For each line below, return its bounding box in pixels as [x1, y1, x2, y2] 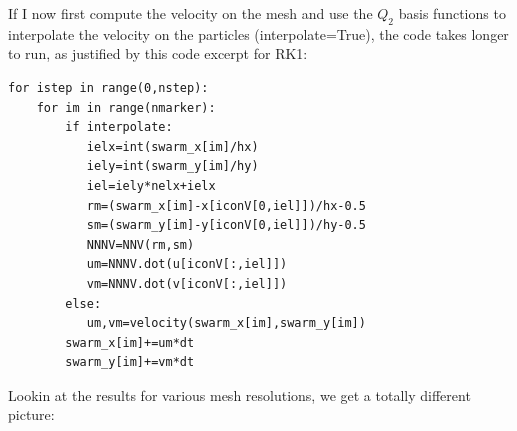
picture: [8, 404, 55, 425]
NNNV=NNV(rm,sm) [86, 237, 195, 252]
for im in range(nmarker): [36, 100, 216, 115]
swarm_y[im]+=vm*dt [65, 355, 195, 370]
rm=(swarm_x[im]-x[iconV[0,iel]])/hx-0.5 [86, 198, 366, 213]
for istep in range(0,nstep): [8, 80, 209, 95]
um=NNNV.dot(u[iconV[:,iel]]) [86, 257, 288, 272]
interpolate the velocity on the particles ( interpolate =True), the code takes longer [8, 23, 509, 44]
